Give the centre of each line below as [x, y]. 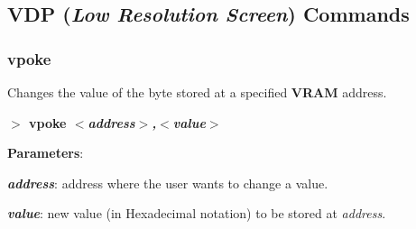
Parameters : [46, 153]
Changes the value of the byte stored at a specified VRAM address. [197, 92]
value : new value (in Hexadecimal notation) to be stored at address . [197, 213]
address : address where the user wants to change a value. [168, 183]
